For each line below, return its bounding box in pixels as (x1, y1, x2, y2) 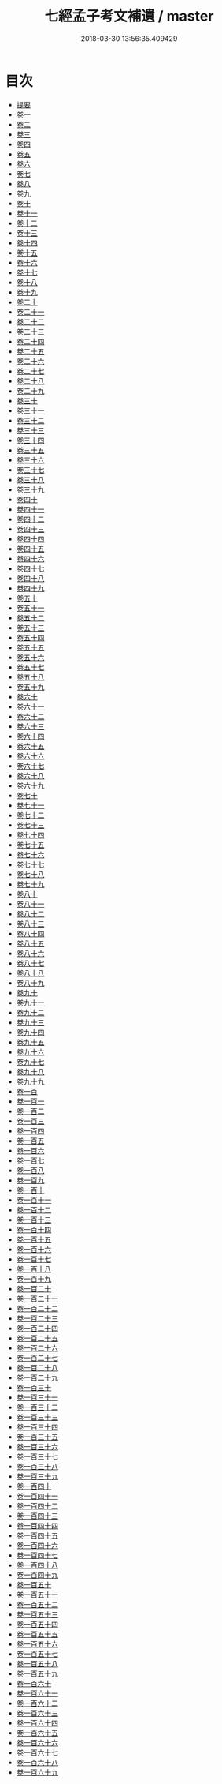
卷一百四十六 (16, 1540, 58, 1550)
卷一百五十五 (16, 1629, 58, 1639)
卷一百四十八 (16, 1560, 58, 1569)
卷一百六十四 (16, 1718, 58, 1727)
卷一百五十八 (16, 1658, 58, 1668)
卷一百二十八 (16, 1362, 58, 1372)
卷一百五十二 (16, 1599, 58, 1609)
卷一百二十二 (16, 1303, 58, 1313)
